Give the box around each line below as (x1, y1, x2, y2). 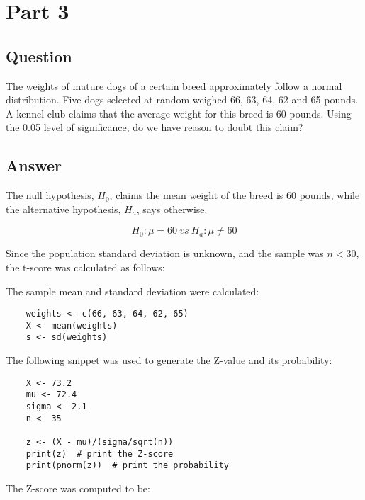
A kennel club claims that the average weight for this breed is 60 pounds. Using (6, 106, 352, 120)
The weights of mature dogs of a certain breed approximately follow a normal (6, 78, 342, 93)
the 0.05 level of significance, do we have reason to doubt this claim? (6, 120, 303, 135)
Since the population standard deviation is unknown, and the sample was (6, 246, 324, 261)
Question (6, 45, 72, 67)
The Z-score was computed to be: (6, 480, 150, 495)
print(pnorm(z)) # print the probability (26, 460, 229, 471)
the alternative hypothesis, (6, 201, 121, 216)
